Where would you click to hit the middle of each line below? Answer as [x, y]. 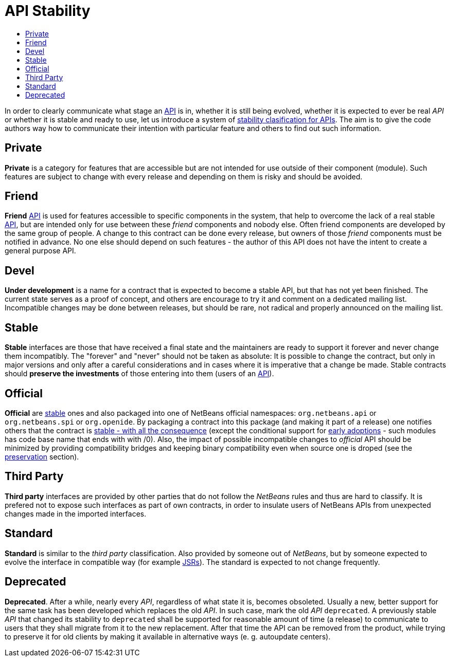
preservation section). [42, 456]
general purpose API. [40, 251]
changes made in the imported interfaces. [76, 513]
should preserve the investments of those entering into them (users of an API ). [139, 374]
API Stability [48, 11]
